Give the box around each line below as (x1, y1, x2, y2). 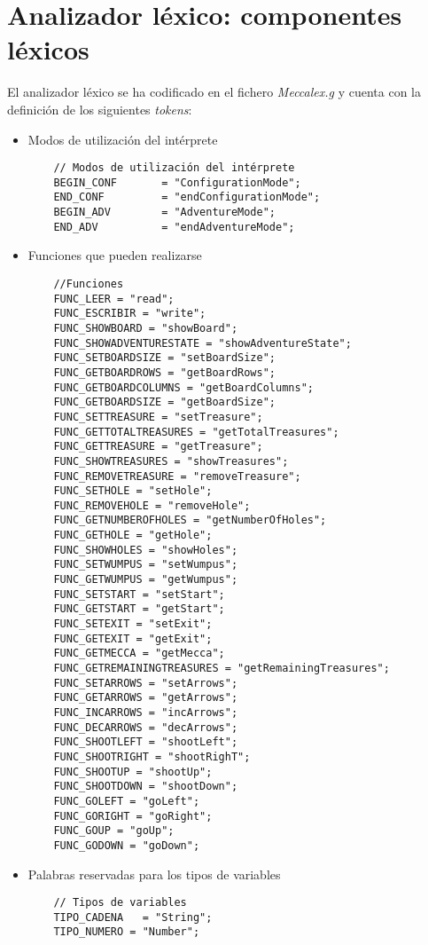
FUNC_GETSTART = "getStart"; (53, 602, 225, 616)
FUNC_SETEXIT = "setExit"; (53, 618, 213, 631)
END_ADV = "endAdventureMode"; (53, 220, 295, 233)
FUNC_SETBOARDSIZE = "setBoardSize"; (53, 351, 276, 365)
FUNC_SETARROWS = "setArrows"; (53, 676, 238, 689)
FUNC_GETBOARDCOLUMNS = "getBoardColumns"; (53, 381, 314, 394)
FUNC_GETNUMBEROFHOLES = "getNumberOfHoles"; (53, 514, 327, 527)
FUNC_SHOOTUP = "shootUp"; (53, 765, 213, 778)
